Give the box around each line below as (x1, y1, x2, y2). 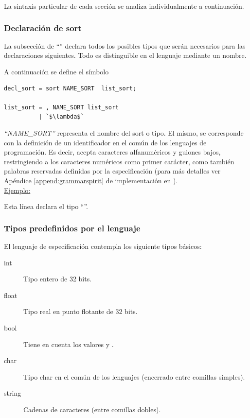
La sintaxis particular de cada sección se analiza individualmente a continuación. (4, 1, 244, 11)
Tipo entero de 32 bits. (23, 274, 92, 284)
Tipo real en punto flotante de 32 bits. (23, 306, 138, 316)
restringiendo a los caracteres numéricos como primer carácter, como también (4, 156, 234, 166)
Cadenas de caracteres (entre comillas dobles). (23, 404, 161, 414)
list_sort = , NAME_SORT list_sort (4, 104, 119, 111)
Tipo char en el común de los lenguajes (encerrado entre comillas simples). (23, 371, 245, 382)
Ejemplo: (4, 185, 31, 195)
